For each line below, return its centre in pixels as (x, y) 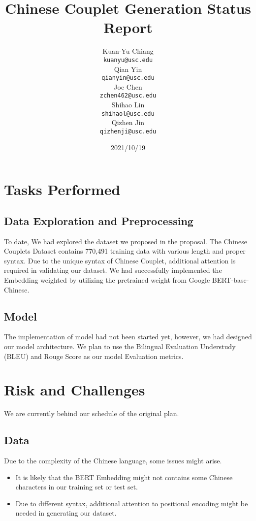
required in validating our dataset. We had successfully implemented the (113, 270)
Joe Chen (128, 86)
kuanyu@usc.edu (128, 60)
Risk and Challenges (75, 390)
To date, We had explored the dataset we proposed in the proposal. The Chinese (126, 241)
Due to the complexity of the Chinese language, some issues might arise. (113, 461)
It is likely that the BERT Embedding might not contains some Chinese (124, 477)
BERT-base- (230, 279)
